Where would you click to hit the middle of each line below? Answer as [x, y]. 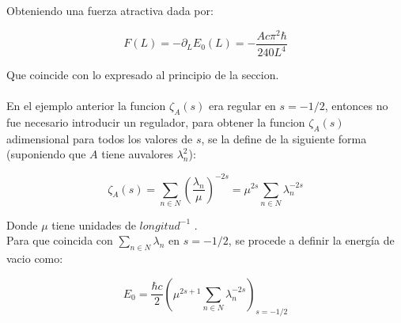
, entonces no [356, 106]
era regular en [242, 106]
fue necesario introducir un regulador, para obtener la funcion [156, 122]
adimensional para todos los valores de [100, 138]
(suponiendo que [46, 154]
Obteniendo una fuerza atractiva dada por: [110, 10]
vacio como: [35, 258]
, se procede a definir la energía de [311, 240]
